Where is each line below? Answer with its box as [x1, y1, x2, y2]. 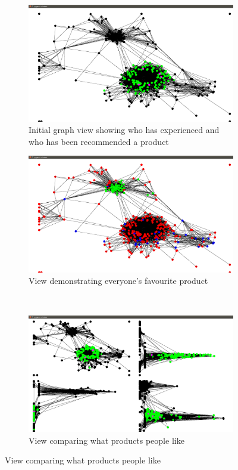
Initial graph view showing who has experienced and [29, 123, 220, 136]
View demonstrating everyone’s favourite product [29, 274, 208, 287]
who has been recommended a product [29, 135, 169, 147]
